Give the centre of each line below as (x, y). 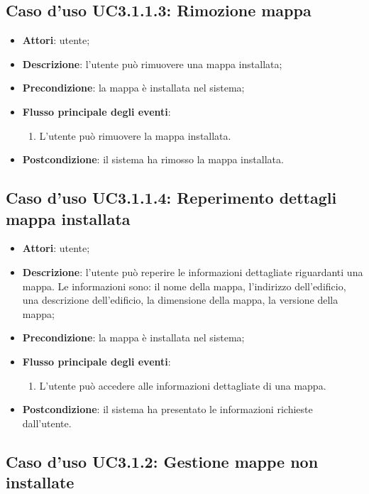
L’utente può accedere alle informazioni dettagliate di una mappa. (183, 385)
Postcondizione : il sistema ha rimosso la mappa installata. (153, 159)
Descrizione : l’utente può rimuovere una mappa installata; (152, 64)
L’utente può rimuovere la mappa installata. (135, 135)
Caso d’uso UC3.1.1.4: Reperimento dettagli (171, 198)
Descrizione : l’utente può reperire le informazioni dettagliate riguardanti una (193, 271)
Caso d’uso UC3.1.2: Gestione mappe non (162, 461)
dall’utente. (47, 423)
